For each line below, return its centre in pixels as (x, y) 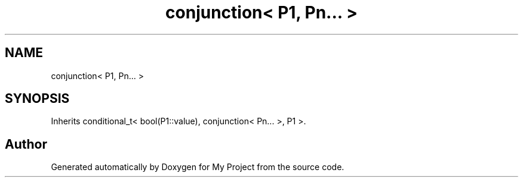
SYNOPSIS (37, 99)
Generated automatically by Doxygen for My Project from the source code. (198, 167)
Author (26, 144)
